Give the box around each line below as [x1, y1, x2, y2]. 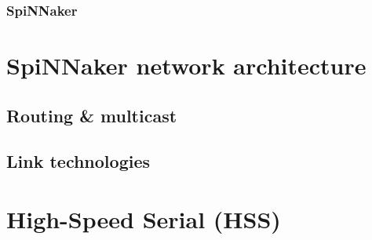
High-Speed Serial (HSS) [6, 202, 281, 235]
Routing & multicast [6, 103, 177, 127]
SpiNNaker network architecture [6, 49, 367, 82]
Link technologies [6, 149, 151, 173]
